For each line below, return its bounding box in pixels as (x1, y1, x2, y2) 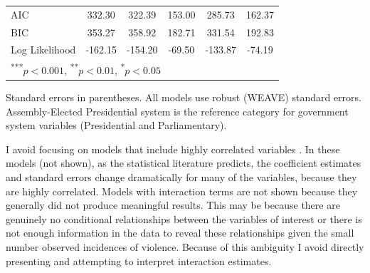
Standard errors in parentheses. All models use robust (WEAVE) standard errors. (6, 90, 361, 105)
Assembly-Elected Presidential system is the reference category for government (6, 103, 349, 118)
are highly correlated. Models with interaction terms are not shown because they (6, 183, 358, 198)
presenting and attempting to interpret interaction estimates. (6, 253, 272, 268)
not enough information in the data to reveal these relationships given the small (6, 225, 354, 240)
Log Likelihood (11, 42, 76, 57)
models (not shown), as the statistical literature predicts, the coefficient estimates (6, 155, 361, 170)
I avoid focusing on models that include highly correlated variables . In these (6, 141, 340, 156)
